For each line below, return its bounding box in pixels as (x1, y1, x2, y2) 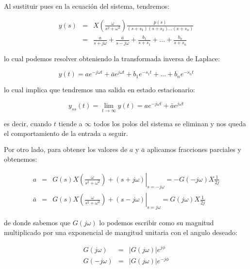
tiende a (58, 118, 83, 129)
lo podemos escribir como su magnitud (99, 218, 214, 228)
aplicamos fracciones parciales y (147, 144, 241, 154)
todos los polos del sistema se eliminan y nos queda (93, 118, 246, 129)
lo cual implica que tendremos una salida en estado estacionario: (4, 84, 195, 95)
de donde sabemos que (4, 218, 71, 228)
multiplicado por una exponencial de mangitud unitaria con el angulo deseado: (4, 227, 237, 237)
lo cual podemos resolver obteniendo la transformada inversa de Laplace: (4, 53, 220, 63)
